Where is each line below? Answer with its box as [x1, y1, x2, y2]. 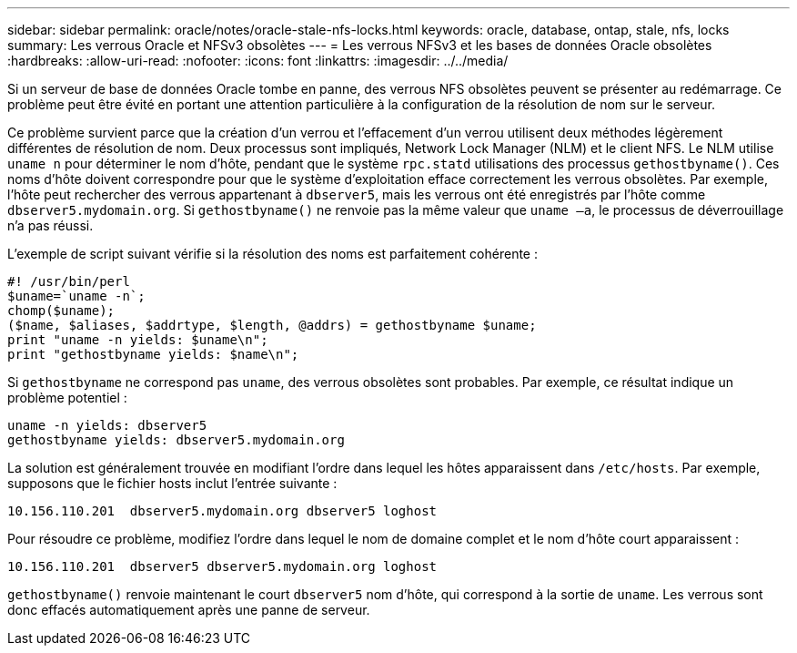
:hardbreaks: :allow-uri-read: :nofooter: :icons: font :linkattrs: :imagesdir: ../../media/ [7, 53, 509, 68]
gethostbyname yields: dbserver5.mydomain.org [7, 433, 345, 447]
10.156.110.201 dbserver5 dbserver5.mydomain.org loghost [7, 559, 438, 574]
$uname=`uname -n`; [7, 289, 146, 303]
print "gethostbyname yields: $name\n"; [7, 347, 299, 362]
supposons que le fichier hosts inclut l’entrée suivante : [7, 475, 338, 491]
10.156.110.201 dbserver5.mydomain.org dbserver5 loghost [7, 504, 438, 518]
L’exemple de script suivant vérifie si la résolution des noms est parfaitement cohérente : [7, 246, 538, 261]
